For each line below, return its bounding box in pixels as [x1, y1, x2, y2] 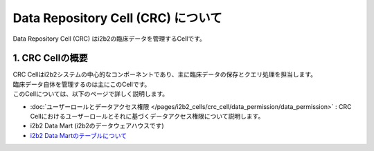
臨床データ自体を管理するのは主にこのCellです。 [12, 80, 151, 88]
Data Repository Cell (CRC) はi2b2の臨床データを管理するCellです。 [12, 34, 206, 43]
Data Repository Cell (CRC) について [12, 10, 222, 26]
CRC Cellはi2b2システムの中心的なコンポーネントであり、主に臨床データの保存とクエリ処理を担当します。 [12, 70, 317, 79]
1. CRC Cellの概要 [12, 52, 88, 64]
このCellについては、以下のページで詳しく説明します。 [12, 90, 169, 98]
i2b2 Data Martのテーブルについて [30, 131, 127, 139]
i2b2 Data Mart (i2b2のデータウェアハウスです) [30, 121, 164, 130]
